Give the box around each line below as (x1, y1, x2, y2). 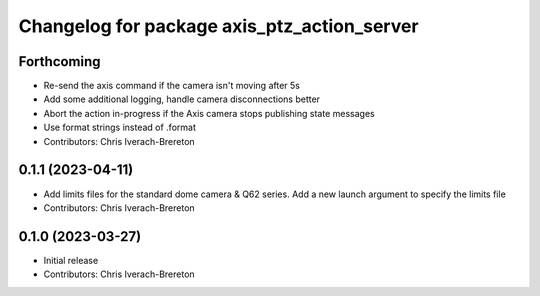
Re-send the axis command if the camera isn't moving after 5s (43, 80, 300, 92)
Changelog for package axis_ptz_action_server (18, 15, 419, 37)
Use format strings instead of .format (43, 121, 197, 134)
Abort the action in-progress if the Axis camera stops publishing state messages (43, 107, 375, 119)
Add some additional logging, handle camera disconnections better (43, 93, 320, 105)
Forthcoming (18, 53, 101, 70)
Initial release (43, 254, 99, 266)
